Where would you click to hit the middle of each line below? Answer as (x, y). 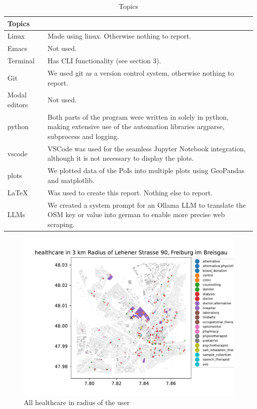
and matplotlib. (71, 180)
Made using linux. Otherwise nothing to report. (119, 36)
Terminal (21, 61)
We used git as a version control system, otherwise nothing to (141, 72)
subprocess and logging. (83, 136)
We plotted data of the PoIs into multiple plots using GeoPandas (146, 170)
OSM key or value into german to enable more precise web (136, 214)
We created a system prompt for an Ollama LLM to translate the (147, 204)
